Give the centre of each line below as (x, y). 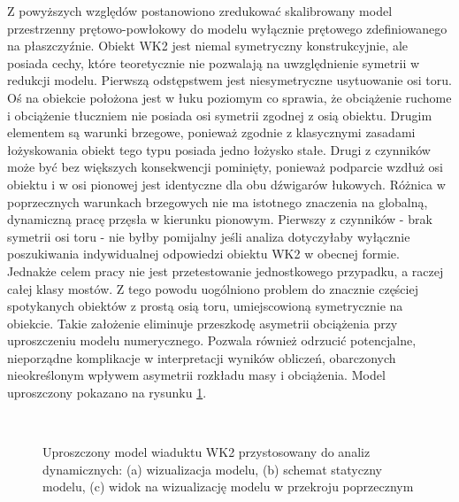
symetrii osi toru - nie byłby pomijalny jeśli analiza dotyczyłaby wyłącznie (209, 236)
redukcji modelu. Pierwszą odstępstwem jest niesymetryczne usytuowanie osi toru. (229, 80)
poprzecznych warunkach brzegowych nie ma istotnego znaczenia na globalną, (218, 201)
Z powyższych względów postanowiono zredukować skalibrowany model (200, 11)
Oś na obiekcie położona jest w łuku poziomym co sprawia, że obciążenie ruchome (229, 97)
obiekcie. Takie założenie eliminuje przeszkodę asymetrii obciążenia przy (203, 323)
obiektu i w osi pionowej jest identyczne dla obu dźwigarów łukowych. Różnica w (226, 184)
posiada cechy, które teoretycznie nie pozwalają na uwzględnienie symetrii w (214, 62)
